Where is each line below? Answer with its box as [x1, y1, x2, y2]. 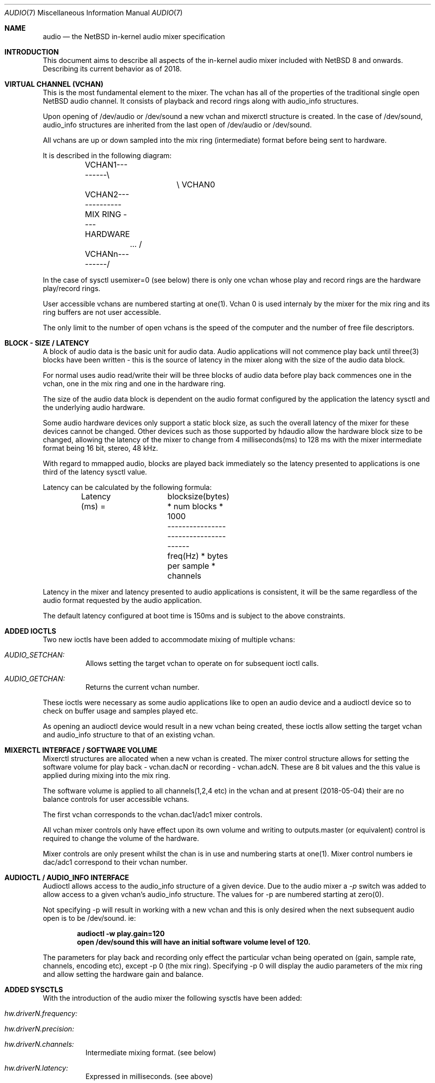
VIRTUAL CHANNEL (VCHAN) [4, 80, 104, 88]
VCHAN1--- [85, 160, 128, 170]
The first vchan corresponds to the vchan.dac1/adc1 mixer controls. [43, 810, 263, 819]
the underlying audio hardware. [43, 403, 145, 412]
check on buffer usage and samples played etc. [43, 707, 198, 715]
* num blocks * [167, 501, 223, 511]
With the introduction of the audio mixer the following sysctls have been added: [43, 994, 302, 1002]
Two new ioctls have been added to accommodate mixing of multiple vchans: [43, 635, 295, 644]
